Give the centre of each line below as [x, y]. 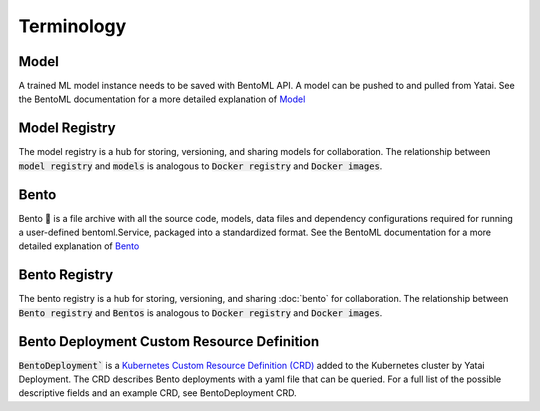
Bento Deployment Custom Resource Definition [169, 341]
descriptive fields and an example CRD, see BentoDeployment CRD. [157, 393]
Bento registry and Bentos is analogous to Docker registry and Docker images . [200, 312]
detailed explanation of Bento [79, 246]
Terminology [72, 26]
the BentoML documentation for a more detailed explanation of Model [162, 99]
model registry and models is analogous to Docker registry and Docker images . [200, 166]
